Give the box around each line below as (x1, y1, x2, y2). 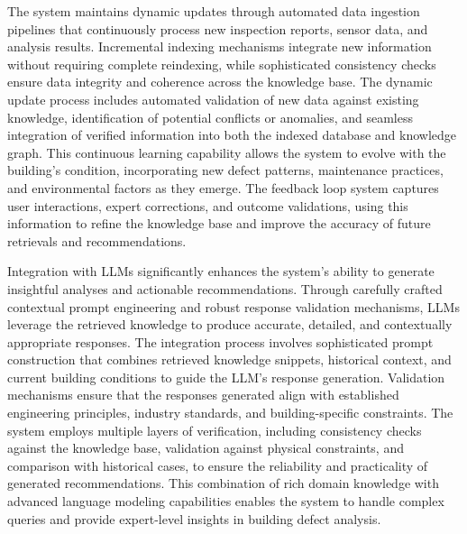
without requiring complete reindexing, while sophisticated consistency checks (7, 54, 436, 73)
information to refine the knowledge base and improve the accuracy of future (7, 214, 431, 233)
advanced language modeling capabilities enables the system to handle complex (7, 492, 444, 511)
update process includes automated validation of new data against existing (7, 89, 419, 108)
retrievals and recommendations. (7, 231, 187, 250)
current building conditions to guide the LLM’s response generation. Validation (7, 367, 445, 386)
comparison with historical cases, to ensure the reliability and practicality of (7, 456, 428, 474)
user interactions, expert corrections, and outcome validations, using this (7, 196, 408, 215)
